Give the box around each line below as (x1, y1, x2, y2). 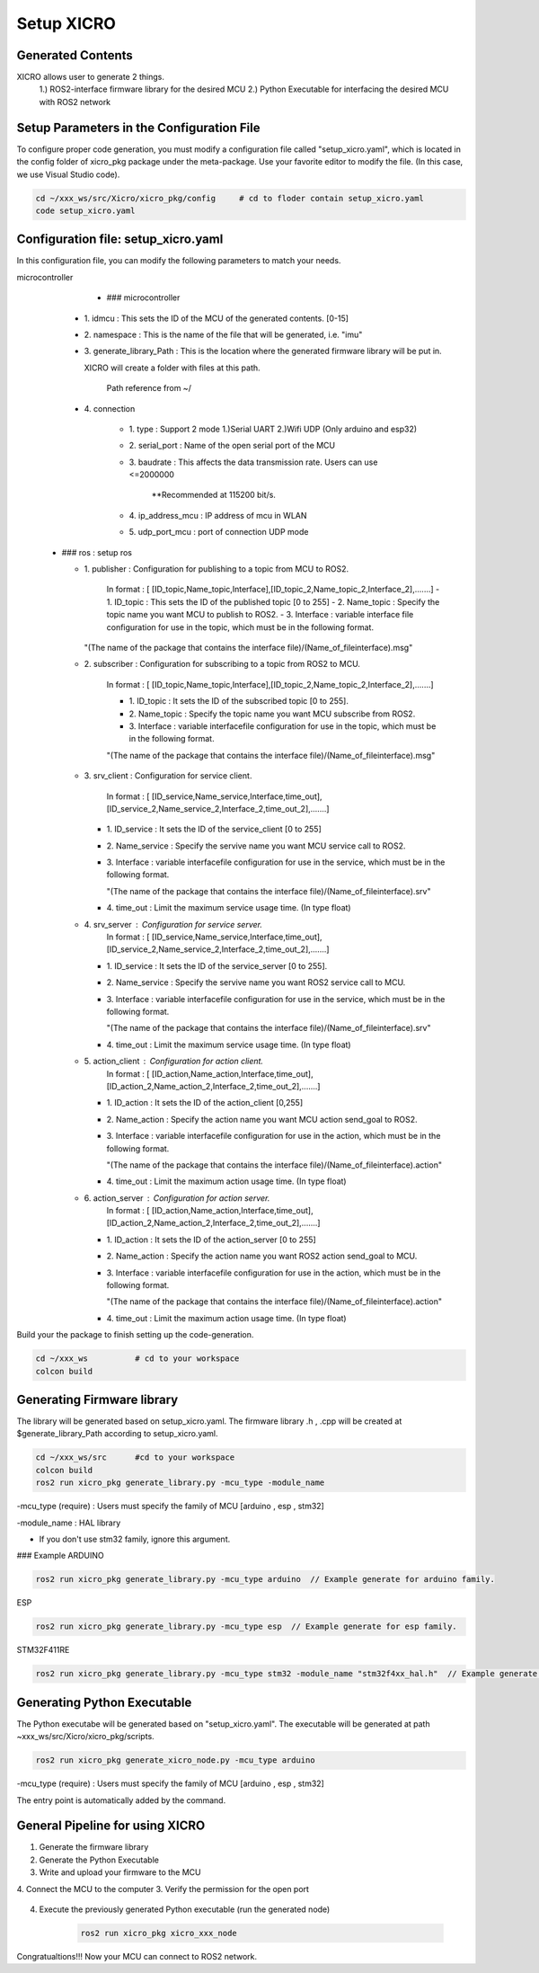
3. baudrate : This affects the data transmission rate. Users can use (128, 457, 378, 467)
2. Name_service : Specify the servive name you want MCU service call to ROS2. (106, 840, 406, 851)
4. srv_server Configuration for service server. (84, 919, 262, 929)
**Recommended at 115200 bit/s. (151, 490, 276, 501)
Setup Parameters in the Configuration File (16, 120, 261, 135)
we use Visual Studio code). (16, 169, 120, 180)
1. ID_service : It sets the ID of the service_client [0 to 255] (106, 823, 323, 835)
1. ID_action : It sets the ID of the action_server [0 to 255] (106, 1234, 316, 1245)
